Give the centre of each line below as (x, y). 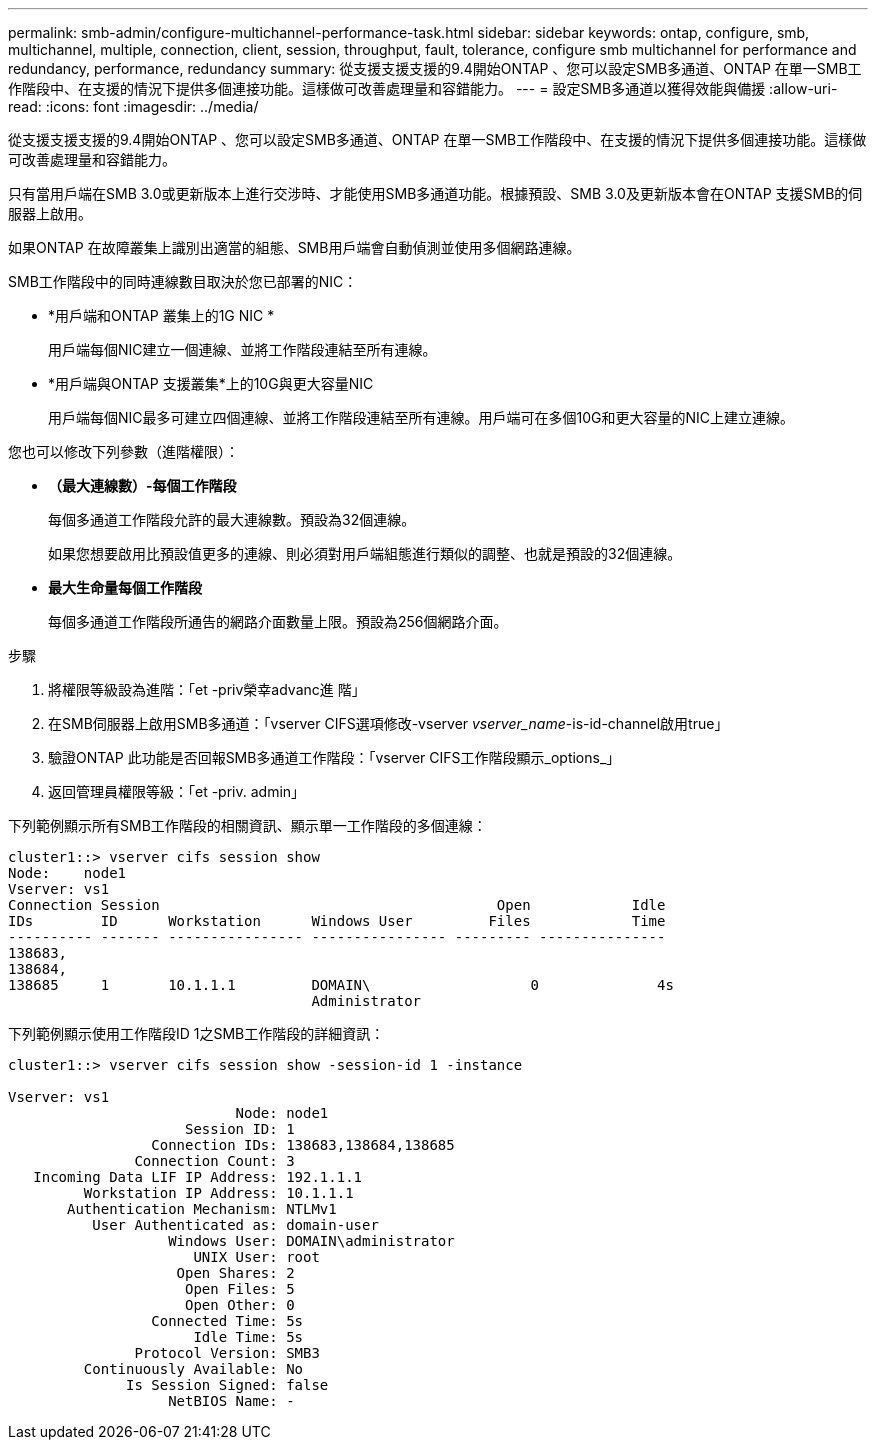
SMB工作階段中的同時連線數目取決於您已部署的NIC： (183, 281)
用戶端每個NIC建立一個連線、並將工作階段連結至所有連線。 (242, 349)
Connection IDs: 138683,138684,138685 (303, 1145)
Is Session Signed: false (227, 1385)
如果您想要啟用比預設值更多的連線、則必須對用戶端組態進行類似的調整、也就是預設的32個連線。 (365, 553)
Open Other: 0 (240, 1305)
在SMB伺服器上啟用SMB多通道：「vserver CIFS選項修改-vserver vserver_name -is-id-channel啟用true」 (388, 723)
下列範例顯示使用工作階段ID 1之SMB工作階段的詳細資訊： (196, 1033)
